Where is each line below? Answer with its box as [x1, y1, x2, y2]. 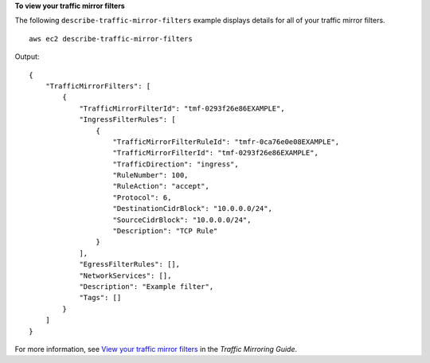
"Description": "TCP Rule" [112, 227, 218, 236]
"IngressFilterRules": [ [79, 115, 177, 124]
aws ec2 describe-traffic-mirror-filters [29, 34, 193, 43]
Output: [14, 52, 40, 61]
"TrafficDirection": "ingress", [112, 159, 239, 169]
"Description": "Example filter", [79, 282, 214, 291]
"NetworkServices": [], [79, 271, 172, 280]
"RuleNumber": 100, [112, 171, 189, 180]
